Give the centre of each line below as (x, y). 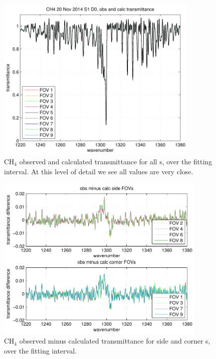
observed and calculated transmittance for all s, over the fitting (115, 161)
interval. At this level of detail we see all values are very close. (99, 171)
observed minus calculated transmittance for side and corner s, (115, 341)
